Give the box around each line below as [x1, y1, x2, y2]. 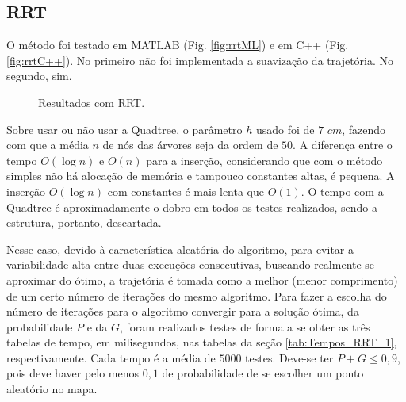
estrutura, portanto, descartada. [6, 214, 162, 231]
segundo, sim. [6, 67, 72, 84]
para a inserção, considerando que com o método [146, 151, 383, 168]
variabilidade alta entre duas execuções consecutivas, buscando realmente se [6, 256, 375, 273]
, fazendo [342, 121, 386, 137]
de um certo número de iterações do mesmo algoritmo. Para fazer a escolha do [6, 287, 387, 304]
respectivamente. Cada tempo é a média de [6, 349, 216, 366]
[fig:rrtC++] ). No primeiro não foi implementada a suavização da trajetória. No [6, 52, 394, 68]
